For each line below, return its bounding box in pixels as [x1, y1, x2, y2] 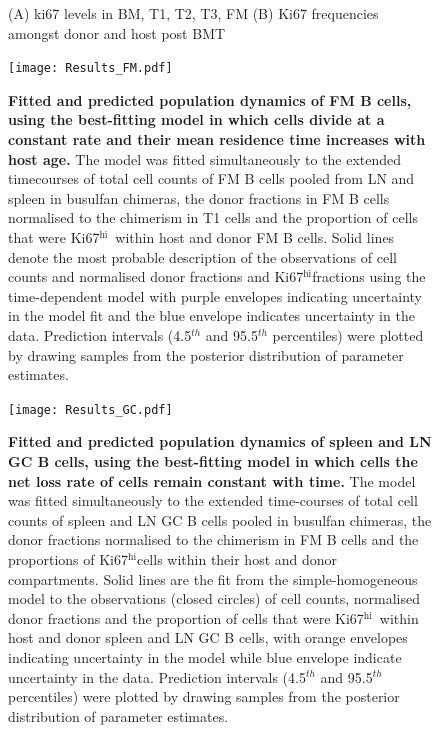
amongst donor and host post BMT [8, 22, 226, 43]
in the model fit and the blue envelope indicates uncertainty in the [8, 305, 415, 326]
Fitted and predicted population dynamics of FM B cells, [8, 89, 412, 110]
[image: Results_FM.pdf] [8, 61, 173, 76]
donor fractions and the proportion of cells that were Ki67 [8, 607, 364, 628]
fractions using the [312, 266, 426, 287]
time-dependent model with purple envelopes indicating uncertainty [8, 285, 422, 306]
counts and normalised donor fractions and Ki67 [8, 266, 304, 287]
